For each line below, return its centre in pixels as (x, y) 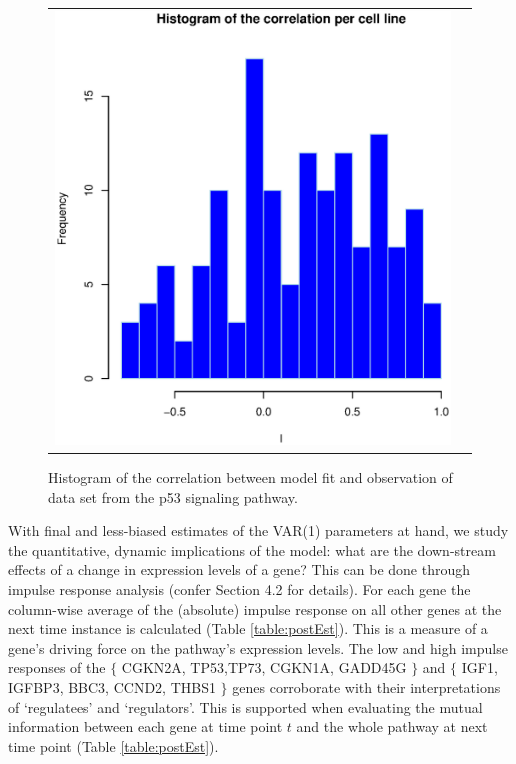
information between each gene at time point (145, 726)
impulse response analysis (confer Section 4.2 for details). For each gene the (239, 588)
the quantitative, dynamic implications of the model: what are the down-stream (252, 549)
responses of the (57, 667)
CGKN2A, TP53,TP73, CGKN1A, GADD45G (264, 667)
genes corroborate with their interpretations (366, 686)
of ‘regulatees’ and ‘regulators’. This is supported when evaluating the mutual (245, 706)
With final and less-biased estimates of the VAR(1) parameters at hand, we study (258, 530)
